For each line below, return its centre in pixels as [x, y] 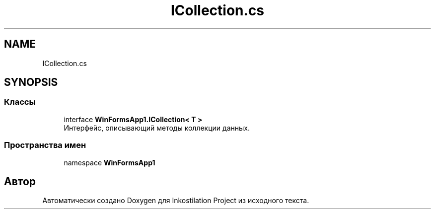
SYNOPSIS [31, 82]
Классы [20, 102]
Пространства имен [45, 145]
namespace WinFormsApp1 [109, 162]
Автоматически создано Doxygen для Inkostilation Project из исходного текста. [176, 201]
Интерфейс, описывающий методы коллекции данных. [157, 128]
